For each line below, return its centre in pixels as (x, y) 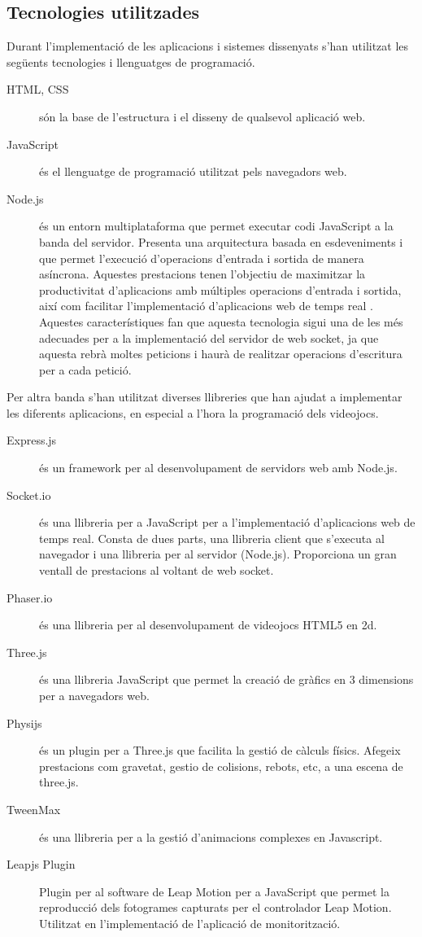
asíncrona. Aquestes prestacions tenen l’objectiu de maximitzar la (202, 274)
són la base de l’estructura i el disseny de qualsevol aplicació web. (202, 116)
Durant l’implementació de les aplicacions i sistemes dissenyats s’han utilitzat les (208, 46)
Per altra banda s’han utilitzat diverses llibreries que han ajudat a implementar (204, 397)
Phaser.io (30, 597)
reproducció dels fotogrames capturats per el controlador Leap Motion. (215, 907)
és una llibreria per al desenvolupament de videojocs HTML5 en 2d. (208, 625)
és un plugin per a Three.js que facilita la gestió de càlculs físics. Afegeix (220, 750)
